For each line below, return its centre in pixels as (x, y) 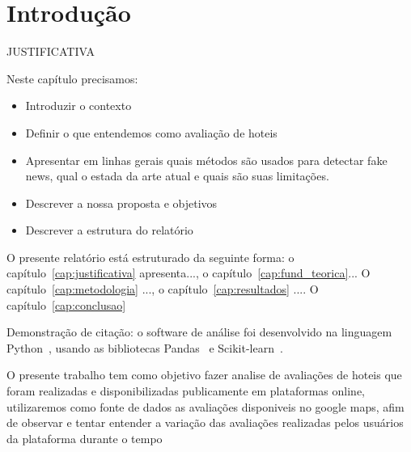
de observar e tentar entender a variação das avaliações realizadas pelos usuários (205, 422)
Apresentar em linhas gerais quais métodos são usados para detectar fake (206, 160)
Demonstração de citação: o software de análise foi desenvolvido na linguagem (199, 332)
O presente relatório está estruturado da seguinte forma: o (150, 257)
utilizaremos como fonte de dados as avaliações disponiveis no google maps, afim (205, 406)
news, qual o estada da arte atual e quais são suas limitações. (177, 176)
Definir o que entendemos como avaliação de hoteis (151, 132)
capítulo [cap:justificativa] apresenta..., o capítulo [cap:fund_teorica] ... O (189, 273)
